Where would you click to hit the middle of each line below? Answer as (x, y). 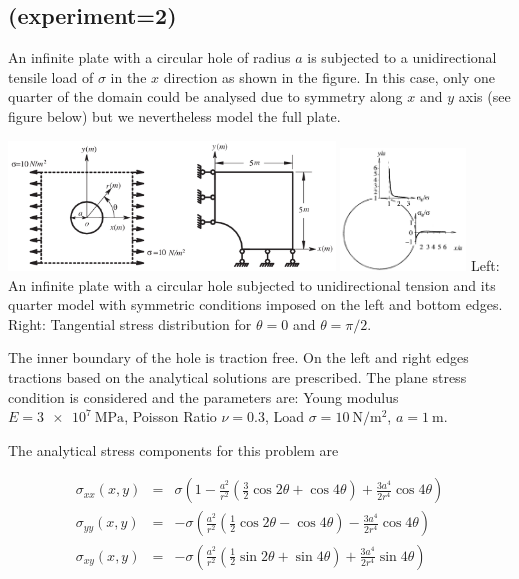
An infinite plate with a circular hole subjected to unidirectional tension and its (252, 284)
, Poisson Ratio (170, 416)
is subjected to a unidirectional (402, 57)
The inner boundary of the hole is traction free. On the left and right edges (238, 357)
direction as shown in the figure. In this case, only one (329, 76)
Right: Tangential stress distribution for (130, 323)
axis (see (484, 96)
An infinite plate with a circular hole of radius (149, 57)
